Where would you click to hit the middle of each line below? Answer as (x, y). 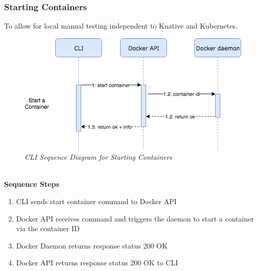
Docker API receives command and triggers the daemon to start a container (135, 218)
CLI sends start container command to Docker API (96, 201)
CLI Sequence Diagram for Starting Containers (98, 157)
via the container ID (48, 228)
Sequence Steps (32, 184)
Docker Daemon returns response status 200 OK (92, 245)
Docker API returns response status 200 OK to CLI (97, 263)
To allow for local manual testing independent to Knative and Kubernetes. (121, 26)
